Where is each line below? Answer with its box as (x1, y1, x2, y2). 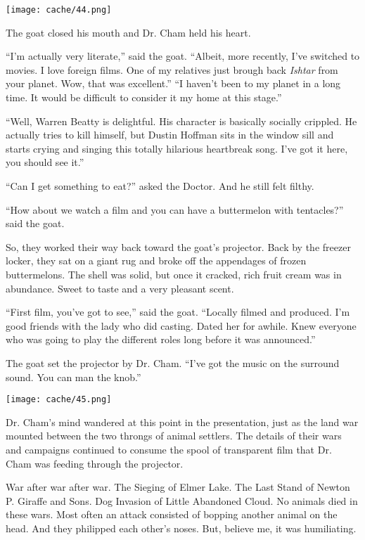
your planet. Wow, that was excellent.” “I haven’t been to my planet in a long (6, 76, 341, 91)
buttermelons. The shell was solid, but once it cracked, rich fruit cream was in (6, 266, 342, 281)
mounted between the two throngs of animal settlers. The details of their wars (6, 428, 342, 443)
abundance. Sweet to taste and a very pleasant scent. (6, 281, 234, 295)
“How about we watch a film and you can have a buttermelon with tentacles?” (6, 202, 344, 217)
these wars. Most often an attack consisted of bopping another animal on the (6, 507, 338, 522)
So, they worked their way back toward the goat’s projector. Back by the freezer (6, 239, 351, 254)
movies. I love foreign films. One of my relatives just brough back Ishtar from (6, 62, 338, 77)
